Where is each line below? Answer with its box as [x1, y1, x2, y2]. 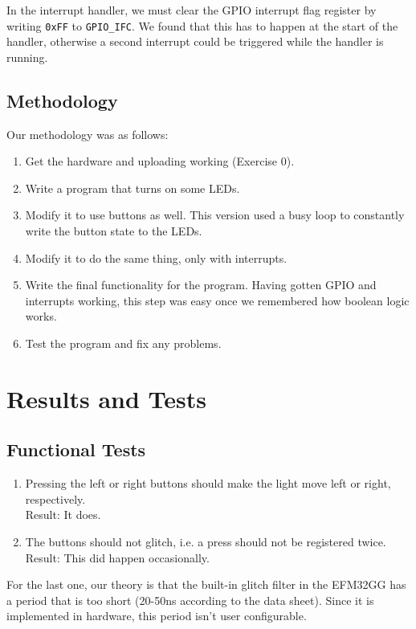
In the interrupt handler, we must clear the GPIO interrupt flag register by [6, 2, 377, 18]
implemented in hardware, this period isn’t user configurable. [6, 607, 307, 624]
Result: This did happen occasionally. [25, 549, 210, 566]
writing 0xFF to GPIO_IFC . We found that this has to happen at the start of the [6, 17, 398, 34]
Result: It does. [25, 506, 101, 523]
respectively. [25, 490, 86, 507]
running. [6, 48, 48, 65]
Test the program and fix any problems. [25, 334, 222, 351]
